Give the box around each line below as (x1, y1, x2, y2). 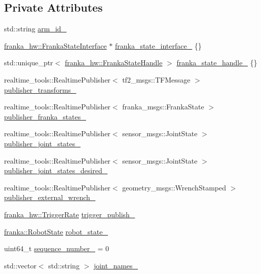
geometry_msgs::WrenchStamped (122, 182, 226, 192)
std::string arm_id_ (4, 23, 67, 34)
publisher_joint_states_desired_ (4, 165, 108, 176)
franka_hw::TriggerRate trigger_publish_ (4, 209, 135, 219)
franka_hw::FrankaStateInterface (4, 40, 107, 51)
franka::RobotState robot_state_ (4, 226, 108, 237)
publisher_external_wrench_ (4, 192, 96, 203)
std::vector (4, 260, 36, 270)
